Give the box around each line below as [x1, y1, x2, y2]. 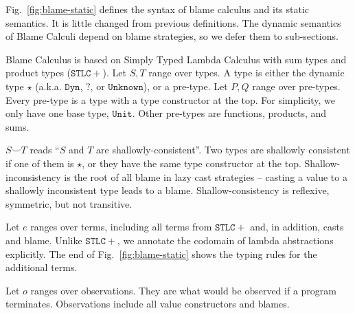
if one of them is [5, 155, 74, 170]
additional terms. [5, 260, 78, 274]
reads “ [30, 142, 60, 157]
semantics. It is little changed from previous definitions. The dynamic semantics [5, 15, 341, 30]
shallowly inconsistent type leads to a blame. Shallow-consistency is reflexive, [5, 183, 330, 197]
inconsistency [5, 169, 61, 184]
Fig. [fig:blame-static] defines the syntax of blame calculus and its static [5, 2, 310, 16]
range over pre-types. [252, 78, 341, 93]
